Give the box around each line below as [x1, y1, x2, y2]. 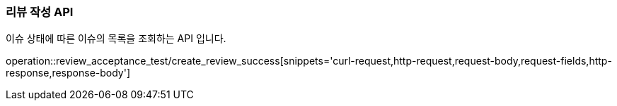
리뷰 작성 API [6, 5, 74, 19]
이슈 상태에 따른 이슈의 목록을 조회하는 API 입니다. [6, 32, 226, 45]
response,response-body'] [6, 67, 131, 79]
